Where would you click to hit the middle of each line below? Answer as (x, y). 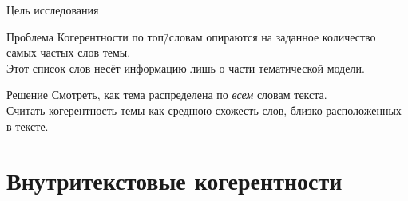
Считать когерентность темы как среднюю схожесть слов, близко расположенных (204, 110)
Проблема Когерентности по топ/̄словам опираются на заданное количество (191, 36)
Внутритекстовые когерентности (174, 181)
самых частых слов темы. (69, 52)
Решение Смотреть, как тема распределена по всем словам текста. (167, 95)
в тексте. (28, 126)
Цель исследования (53, 10)
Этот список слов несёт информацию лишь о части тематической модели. (186, 67)
